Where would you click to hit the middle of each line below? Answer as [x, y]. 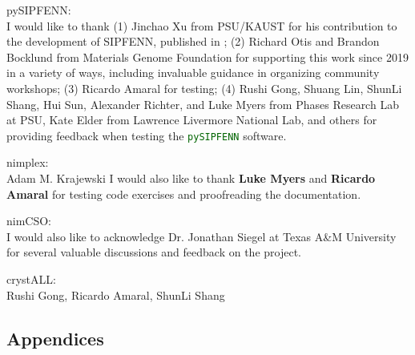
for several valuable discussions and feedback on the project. [154, 252]
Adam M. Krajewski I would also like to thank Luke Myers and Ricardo [191, 178]
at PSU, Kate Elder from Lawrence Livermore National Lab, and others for [192, 120]
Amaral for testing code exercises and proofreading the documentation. [184, 194]
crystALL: [31, 278]
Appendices [55, 338]
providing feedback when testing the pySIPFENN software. [147, 135]
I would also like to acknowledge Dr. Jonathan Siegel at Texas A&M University [201, 236]
